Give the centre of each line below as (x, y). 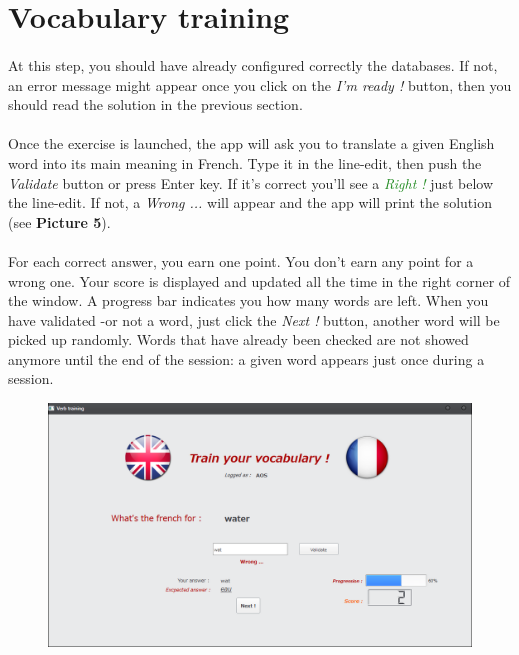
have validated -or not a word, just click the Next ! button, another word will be (254, 319)
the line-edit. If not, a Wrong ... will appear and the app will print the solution (250, 202)
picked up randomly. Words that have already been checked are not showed (238, 339)
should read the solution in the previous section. (155, 104)
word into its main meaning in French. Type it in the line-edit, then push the (245, 162)
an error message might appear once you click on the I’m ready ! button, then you (260, 84)
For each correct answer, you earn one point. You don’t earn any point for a (241, 260)
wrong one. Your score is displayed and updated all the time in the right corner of (259, 280)
